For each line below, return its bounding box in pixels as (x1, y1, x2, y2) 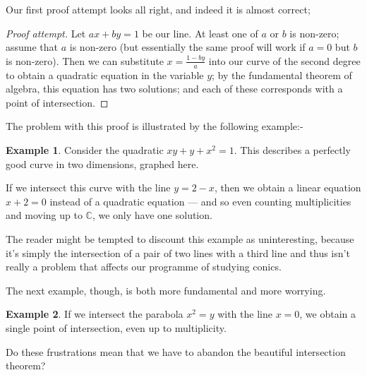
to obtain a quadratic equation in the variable (6, 67, 204, 82)
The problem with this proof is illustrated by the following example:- (6, 119, 303, 133)
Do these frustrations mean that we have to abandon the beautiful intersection (6, 344, 346, 359)
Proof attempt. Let (6, 25, 86, 40)
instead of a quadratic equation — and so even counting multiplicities (49, 194, 351, 208)
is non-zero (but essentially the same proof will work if (69, 40, 306, 54)
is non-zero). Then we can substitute (6, 53, 164, 68)
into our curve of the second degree (208, 53, 361, 68)
